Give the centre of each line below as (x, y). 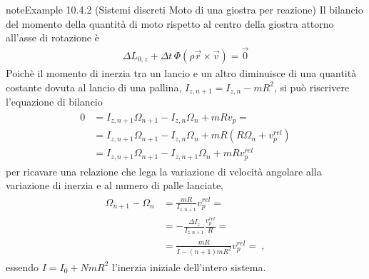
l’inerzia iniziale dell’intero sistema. (189, 267)
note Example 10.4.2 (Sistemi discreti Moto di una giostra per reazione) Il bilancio (184, 9)
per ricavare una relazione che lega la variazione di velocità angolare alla (164, 171)
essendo (22, 267)
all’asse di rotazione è (52, 37)
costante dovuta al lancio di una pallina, (94, 87)
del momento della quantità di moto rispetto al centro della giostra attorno (170, 23)
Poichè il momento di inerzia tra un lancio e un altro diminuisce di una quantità (181, 73)
